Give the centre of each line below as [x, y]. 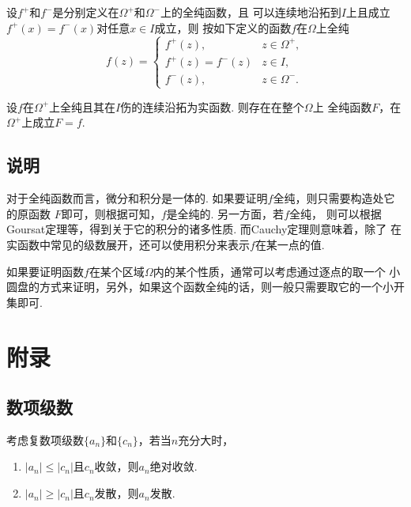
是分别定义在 [86, 12]
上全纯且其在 [83, 106]
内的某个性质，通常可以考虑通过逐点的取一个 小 [277, 271]
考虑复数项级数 [45, 439]
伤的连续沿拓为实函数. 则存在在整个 [212, 106]
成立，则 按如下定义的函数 [223, 27]
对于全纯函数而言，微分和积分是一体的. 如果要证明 [137, 198]
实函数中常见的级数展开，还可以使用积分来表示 [128, 244]
